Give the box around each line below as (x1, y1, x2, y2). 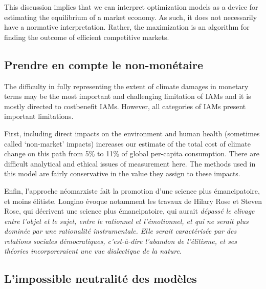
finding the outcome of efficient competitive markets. (4, 31, 169, 42)
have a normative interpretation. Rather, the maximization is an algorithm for (4, 22, 250, 32)
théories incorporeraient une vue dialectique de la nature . (4, 245, 182, 256)
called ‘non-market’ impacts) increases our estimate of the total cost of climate (4, 138, 251, 149)
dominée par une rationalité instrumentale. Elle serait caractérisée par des (4, 225, 237, 236)
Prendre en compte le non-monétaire (4, 56, 204, 72)
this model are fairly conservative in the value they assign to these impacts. (4, 168, 240, 179)
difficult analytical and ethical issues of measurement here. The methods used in (4, 158, 256, 169)
